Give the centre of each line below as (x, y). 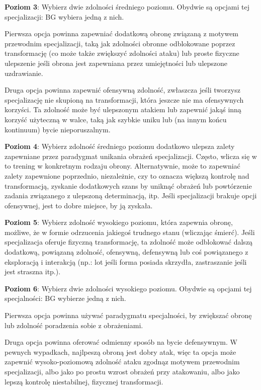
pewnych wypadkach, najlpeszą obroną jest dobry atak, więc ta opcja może (120, 352)
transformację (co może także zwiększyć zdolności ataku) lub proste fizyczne (122, 53)
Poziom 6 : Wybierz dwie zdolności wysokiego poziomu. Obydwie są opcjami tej (128, 288)
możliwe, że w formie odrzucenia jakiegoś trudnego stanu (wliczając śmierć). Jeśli (130, 232)
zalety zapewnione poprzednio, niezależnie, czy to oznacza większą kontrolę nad (127, 175)
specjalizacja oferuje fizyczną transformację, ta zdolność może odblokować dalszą (129, 242)
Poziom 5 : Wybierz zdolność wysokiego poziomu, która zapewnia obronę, (119, 222)
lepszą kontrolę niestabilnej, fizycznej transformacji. (84, 381)
